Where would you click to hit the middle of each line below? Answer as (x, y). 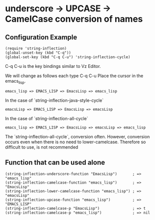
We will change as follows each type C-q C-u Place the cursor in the (74, 76)
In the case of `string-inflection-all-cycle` (47, 118)
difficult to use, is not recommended (42, 147)
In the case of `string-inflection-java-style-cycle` (54, 100)
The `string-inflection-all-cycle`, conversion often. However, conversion (77, 136)
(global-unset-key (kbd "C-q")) (38, 53)
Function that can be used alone (55, 163)
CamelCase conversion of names (74, 19)
